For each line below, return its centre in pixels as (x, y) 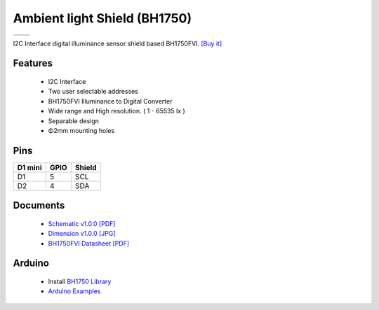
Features (33, 63)
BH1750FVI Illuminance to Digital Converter (110, 101)
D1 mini (29, 167)
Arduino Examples (74, 291)
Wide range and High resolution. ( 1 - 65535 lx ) (117, 111)
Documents (39, 205)
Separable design (74, 121)
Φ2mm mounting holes (81, 130)
